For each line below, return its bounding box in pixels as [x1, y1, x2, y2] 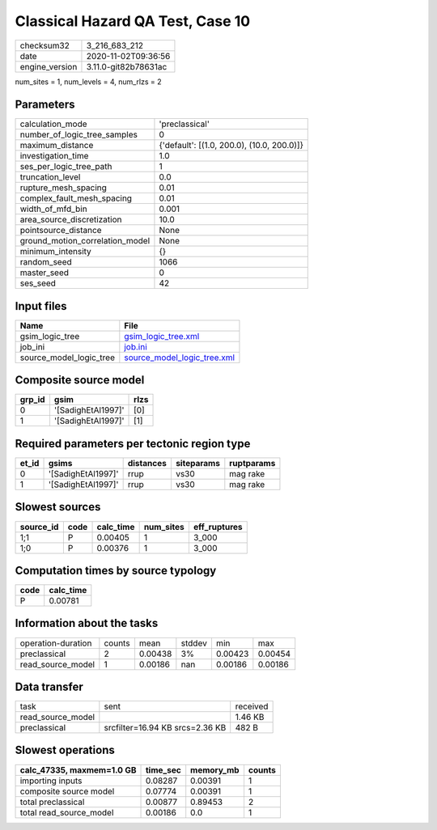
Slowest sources [15, 500, 101, 514]
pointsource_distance [19, 225, 102, 236]
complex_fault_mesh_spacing [19, 193, 133, 204]
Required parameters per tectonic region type [15, 437, 251, 451]
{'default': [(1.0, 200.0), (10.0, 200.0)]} [159, 140, 303, 151]
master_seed [19, 267, 69, 278]
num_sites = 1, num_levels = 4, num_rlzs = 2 [15, 77, 162, 87]
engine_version [19, 61, 78, 72]
